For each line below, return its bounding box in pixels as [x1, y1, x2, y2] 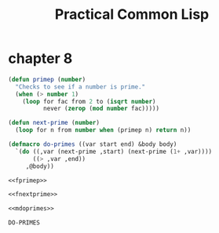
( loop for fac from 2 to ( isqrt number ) [22, 97, 156, 105]
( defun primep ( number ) [8, 75, 86, 83]
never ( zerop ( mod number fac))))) [42, 104, 159, 113]
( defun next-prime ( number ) [8, 119, 100, 127]
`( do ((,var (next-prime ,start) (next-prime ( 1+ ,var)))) [15, 147, 213, 155]
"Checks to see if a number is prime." [15, 82, 146, 91]
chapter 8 [8, 49, 73, 67]
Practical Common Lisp [54, 5, 210, 24]
